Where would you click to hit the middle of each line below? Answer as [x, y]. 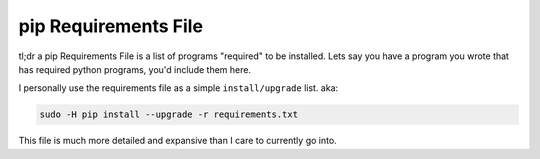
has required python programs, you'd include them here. [135, 69]
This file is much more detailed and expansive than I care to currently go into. [177, 141]
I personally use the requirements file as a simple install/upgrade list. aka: [178, 88]
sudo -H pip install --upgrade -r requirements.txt [169, 114]
